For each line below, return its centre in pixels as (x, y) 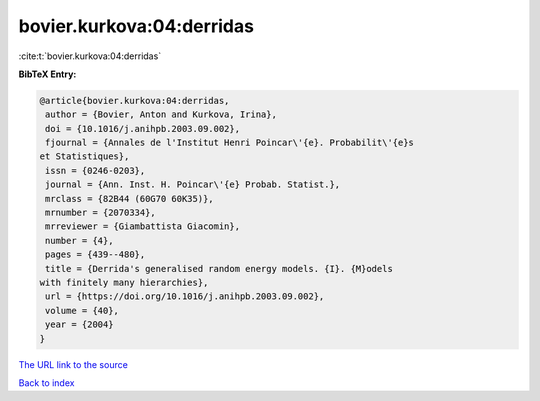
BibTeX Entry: (47, 74)
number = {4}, (79, 240)
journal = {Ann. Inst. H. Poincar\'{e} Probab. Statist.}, (193, 184)
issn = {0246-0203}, (95, 170)
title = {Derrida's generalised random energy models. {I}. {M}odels (219, 268)
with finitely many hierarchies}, (124, 282)
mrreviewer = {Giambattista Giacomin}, (142, 226)
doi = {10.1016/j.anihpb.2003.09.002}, (142, 128)
